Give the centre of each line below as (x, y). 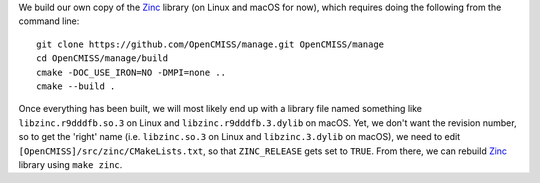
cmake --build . (76, 86)
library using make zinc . (70, 164)
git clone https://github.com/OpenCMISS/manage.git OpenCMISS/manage (210, 44)
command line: (49, 21)
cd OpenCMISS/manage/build (102, 58)
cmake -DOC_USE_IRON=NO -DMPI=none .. (131, 72)
